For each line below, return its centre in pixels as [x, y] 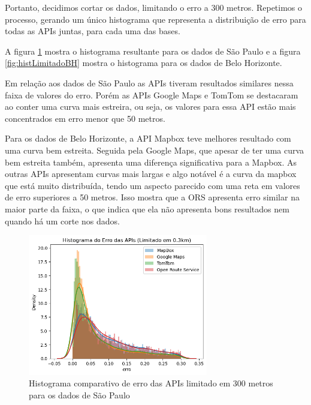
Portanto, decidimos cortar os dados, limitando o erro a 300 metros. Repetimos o [154, 7]
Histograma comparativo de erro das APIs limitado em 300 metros [151, 383]
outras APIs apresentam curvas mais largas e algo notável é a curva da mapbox [151, 174]
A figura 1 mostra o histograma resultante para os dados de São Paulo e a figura [153, 51]
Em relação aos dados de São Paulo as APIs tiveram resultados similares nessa [149, 82]
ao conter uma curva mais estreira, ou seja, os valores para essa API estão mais [150, 106]
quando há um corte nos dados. [62, 220]
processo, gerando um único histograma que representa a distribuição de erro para [155, 19]
